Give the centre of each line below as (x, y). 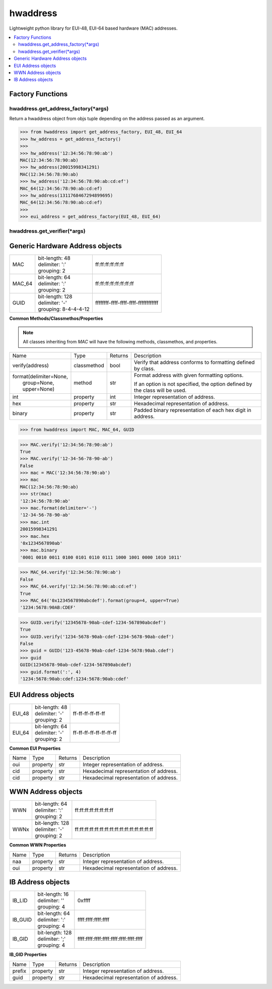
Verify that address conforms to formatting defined (194, 363)
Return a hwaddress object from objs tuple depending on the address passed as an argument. (107, 119)
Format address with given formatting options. (189, 375)
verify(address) (30, 366)
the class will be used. (160, 390)
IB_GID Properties (28, 955)
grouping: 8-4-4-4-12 (64, 309)
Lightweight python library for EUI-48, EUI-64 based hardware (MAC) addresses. (93, 28)
